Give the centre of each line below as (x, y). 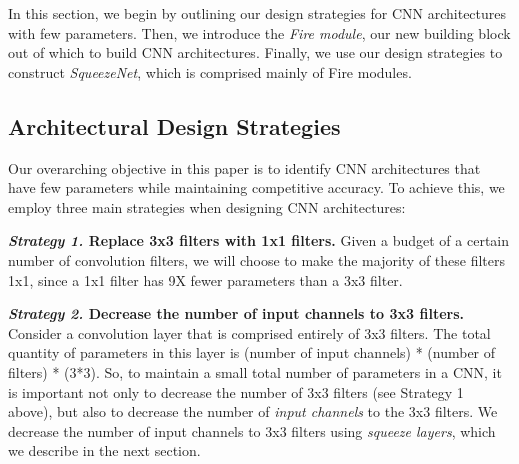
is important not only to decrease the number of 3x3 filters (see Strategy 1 (236, 391)
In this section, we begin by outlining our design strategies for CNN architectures (257, 13)
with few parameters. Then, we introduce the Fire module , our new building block (259, 32)
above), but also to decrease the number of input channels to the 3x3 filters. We (253, 411)
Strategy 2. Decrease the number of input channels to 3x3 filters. (236, 313)
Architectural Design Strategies (174, 125)
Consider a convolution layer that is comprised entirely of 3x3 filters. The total (249, 332)
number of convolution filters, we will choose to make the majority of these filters (257, 259)
